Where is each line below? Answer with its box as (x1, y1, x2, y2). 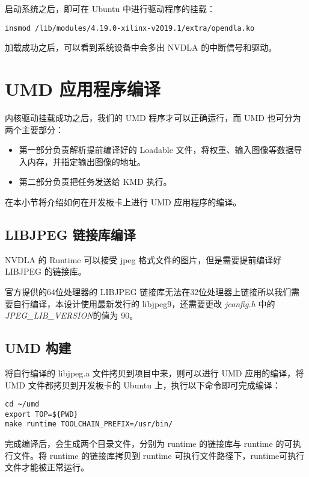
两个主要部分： (5, 123, 64, 136)
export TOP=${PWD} (5, 410, 78, 419)
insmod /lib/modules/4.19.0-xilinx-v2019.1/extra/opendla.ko (5, 23, 255, 33)
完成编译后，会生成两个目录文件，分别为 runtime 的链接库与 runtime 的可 (5, 437, 293, 450)
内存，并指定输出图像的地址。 (27, 155, 145, 167)
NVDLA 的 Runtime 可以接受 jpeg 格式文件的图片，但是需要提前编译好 (5, 253, 282, 266)
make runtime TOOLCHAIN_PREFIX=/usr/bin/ (5, 420, 173, 429)
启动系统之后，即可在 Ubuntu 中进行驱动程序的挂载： (5, 2, 216, 14)
